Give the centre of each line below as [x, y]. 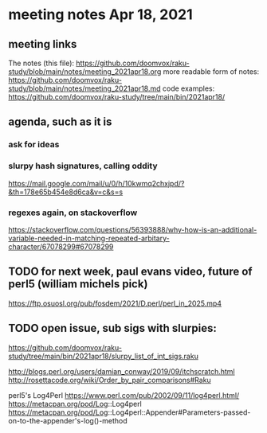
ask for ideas [34, 145]
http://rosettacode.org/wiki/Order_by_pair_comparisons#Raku [110, 380]
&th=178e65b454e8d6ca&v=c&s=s [66, 192]
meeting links [43, 44]
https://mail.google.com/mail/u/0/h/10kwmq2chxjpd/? [96, 183]
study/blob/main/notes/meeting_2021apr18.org [85, 72]
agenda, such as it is [60, 122]
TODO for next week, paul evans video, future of [130, 272]
